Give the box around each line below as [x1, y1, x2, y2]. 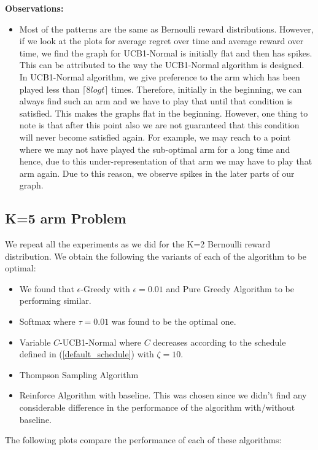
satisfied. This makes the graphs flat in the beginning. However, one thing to [19, 106, 308, 119]
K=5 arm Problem [5, 209, 126, 228]
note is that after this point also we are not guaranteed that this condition [19, 118, 300, 131]
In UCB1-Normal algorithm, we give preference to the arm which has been [19, 70, 300, 83]
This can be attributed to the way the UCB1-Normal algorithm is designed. [19, 58, 304, 71]
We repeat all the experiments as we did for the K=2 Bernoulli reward [5, 238, 271, 250]
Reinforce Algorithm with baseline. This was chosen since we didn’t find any [19, 389, 307, 402]
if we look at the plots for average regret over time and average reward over [19, 34, 304, 47]
